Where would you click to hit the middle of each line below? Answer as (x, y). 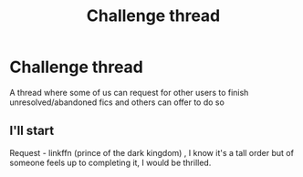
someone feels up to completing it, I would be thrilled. (110, 162)
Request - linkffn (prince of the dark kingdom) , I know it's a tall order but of (152, 152)
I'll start (32, 131)
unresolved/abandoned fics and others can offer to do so (117, 102)
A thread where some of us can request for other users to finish (129, 92)
